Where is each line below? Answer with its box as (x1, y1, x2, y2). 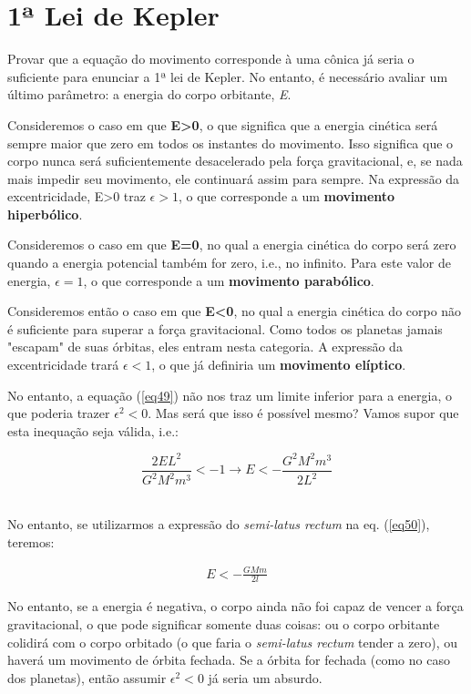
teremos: (7, 532, 55, 551)
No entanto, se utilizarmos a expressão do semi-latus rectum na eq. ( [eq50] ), (7, 514, 430, 533)
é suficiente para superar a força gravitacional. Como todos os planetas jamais (7, 319, 443, 338)
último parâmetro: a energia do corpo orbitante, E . (7, 85, 292, 104)
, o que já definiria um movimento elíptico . (151, 355, 406, 374)
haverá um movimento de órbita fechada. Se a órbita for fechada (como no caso (7, 650, 450, 669)
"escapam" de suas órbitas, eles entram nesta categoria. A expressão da (7, 337, 403, 356)
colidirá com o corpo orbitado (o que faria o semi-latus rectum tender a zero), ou (7, 632, 457, 651)
